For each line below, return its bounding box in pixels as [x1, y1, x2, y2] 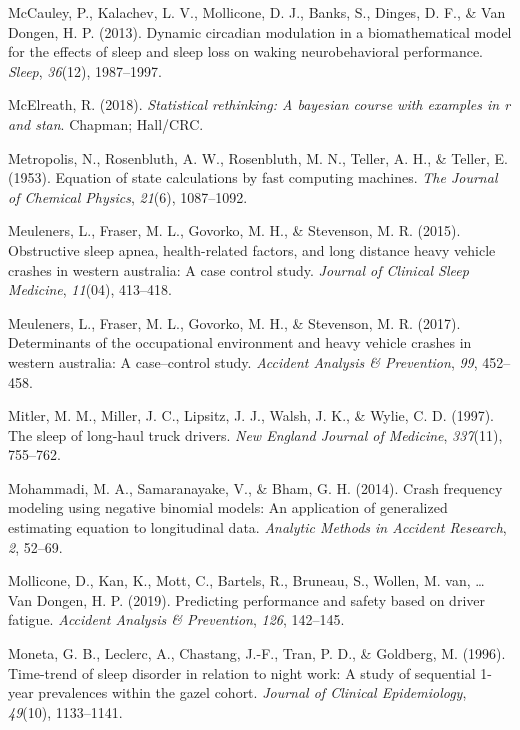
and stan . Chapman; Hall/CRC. [8, 113, 204, 134]
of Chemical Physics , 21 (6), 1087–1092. [8, 186, 248, 207]
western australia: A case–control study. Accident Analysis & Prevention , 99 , [8, 351, 478, 372]
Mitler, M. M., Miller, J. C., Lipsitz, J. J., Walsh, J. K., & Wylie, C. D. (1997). [8, 405, 495, 426]
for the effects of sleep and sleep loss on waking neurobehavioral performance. [8, 41, 484, 62]
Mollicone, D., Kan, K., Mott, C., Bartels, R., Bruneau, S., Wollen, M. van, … [8, 570, 485, 591]
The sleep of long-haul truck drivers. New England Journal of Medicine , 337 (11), [8, 424, 503, 445]
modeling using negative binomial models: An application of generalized [8, 497, 448, 518]
